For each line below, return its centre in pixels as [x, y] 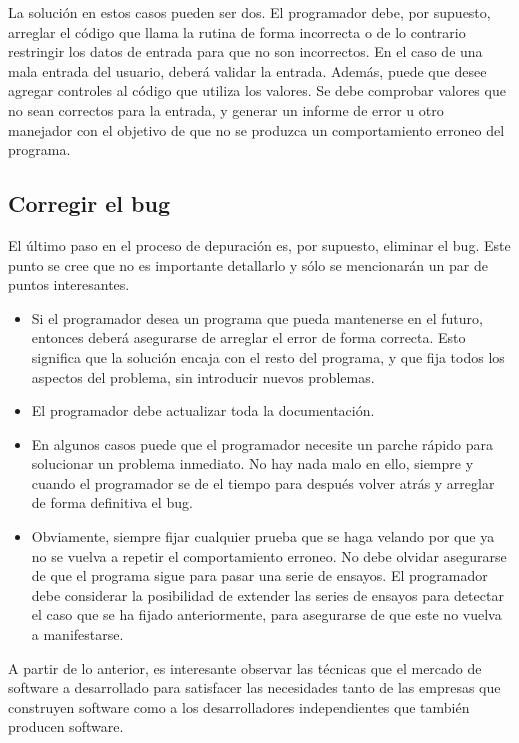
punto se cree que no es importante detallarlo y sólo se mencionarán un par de [248, 264]
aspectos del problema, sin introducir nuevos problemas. [203, 376]
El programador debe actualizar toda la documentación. [203, 410]
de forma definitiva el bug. [112, 502]
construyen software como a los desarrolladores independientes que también [239, 706]
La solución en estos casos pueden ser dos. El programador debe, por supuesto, [249, 12]
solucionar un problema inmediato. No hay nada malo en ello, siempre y [252, 463]
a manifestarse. [77, 634]
